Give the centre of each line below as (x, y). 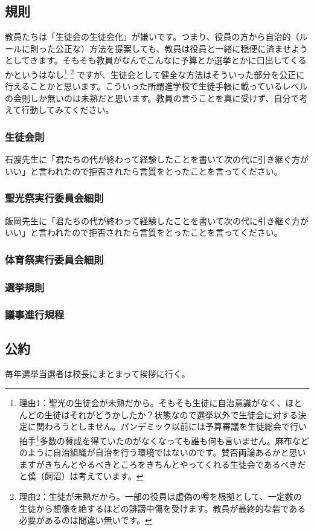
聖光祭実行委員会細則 (54, 198)
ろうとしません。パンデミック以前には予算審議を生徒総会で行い (180, 426)
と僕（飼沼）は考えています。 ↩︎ (81, 476)
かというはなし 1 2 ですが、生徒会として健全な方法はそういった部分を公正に (155, 73)
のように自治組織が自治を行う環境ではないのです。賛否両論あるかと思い (162, 452)
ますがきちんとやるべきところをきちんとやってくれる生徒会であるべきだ (162, 464)
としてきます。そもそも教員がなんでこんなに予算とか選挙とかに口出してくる (156, 60)
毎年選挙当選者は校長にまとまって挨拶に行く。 (98, 373)
